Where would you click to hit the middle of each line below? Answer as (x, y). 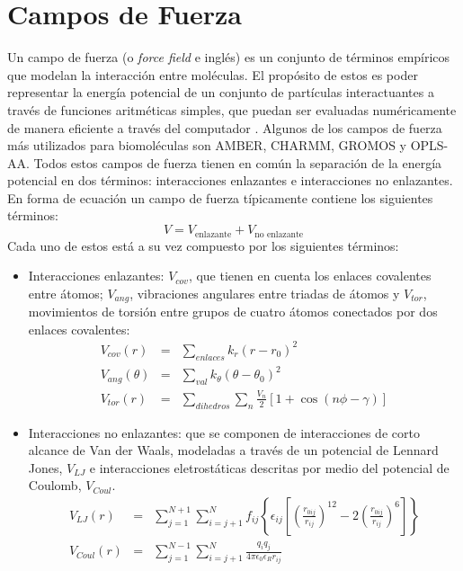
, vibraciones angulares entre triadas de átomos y (265, 293)
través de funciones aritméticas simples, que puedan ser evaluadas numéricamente (232, 109)
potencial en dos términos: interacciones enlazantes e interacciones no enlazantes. (230, 180)
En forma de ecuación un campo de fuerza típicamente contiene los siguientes (220, 197)
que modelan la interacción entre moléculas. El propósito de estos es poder (213, 74)
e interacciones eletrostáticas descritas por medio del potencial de (269, 467)
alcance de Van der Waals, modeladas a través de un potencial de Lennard (233, 450)
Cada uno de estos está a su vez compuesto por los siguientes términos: (203, 245)
